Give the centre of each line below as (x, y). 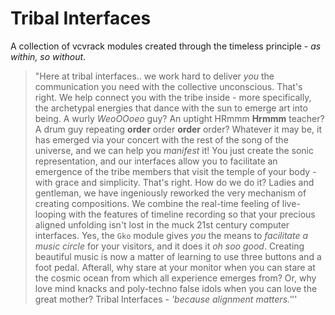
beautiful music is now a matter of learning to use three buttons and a (178, 256)
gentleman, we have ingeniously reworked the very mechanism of (170, 193)
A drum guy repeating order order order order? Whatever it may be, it (178, 129)
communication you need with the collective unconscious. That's (168, 86)
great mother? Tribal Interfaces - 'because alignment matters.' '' (166, 299)
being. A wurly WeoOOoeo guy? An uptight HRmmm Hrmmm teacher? (179, 118)
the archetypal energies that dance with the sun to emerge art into (171, 108)
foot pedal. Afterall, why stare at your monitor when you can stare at (175, 267)
